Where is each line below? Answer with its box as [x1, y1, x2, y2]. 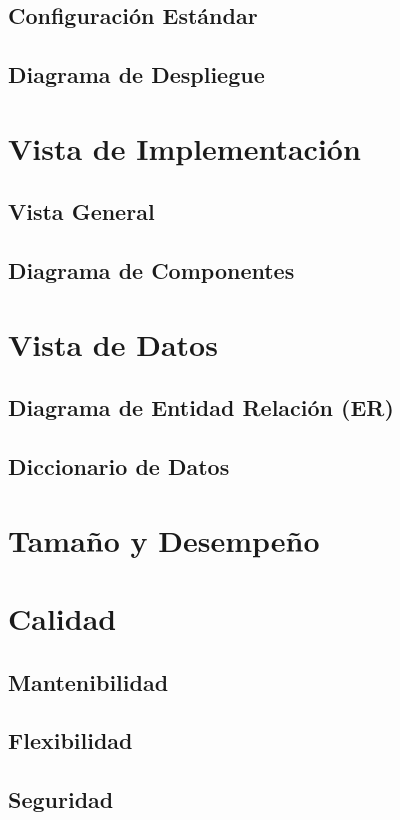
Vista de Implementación [8, 127, 361, 168]
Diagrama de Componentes [8, 255, 295, 286]
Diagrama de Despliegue [8, 59, 265, 90]
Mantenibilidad [8, 666, 169, 697]
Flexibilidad [8, 725, 133, 756]
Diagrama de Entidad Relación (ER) [8, 392, 394, 423]
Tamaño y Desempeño [8, 519, 320, 560]
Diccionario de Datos [8, 451, 230, 482]
